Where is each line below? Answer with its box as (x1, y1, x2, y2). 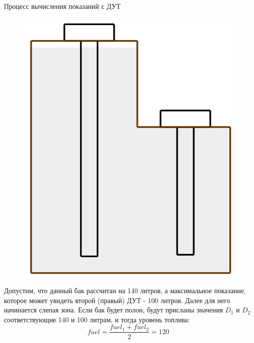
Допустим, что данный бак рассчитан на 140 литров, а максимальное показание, (4, 285, 246, 296)
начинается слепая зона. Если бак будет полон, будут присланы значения (4, 305, 223, 315)
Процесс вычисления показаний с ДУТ (4, 1, 121, 11)
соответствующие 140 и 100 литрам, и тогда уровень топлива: (4, 314, 190, 324)
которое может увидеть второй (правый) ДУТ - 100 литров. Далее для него (4, 295, 230, 305)
